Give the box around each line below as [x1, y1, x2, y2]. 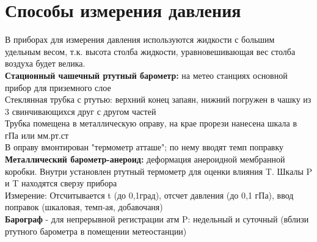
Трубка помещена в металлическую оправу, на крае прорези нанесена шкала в [5, 117, 297, 130]
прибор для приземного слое [5, 81, 111, 94]
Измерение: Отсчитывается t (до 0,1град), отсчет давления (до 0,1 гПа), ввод [5, 188, 294, 201]
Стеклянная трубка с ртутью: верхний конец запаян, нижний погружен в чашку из [5, 93, 312, 106]
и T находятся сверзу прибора [5, 177, 117, 189]
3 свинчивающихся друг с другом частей [5, 105, 156, 117]
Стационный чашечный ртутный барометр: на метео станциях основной [5, 68, 288, 81]
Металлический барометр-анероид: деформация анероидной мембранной [5, 153, 285, 166]
